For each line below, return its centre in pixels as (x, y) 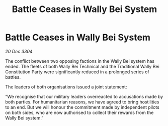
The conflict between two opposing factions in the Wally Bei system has (80, 61)
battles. (13, 77)
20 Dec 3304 (19, 51)
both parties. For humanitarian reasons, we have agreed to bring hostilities (82, 102)
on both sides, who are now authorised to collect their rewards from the (79, 112)
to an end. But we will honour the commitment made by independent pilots (82, 107)
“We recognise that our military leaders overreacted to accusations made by (84, 96)
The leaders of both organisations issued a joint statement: (66, 87)
